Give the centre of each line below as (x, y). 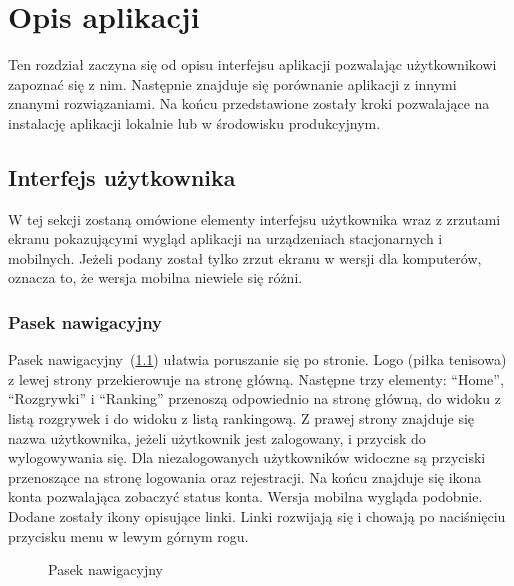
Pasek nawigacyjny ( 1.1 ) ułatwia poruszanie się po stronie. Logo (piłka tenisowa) (257, 359)
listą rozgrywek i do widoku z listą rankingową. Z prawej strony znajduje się (241, 418)
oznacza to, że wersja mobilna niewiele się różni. (155, 277)
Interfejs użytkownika (122, 176)
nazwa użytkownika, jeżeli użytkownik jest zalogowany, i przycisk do (217, 437)
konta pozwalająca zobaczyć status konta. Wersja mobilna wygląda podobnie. (245, 496)
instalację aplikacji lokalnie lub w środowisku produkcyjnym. (194, 122)
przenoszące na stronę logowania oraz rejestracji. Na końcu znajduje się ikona (245, 476)
